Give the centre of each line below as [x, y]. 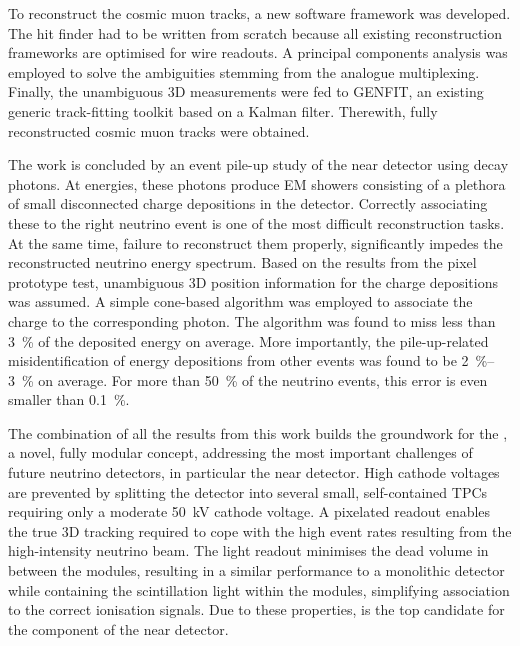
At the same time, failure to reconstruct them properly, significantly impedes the [255, 242]
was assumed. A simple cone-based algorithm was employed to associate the [240, 301]
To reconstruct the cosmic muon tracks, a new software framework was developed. [259, 13]
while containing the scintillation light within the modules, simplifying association [259, 589]
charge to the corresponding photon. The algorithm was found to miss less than [252, 320]
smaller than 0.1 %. [69, 399]
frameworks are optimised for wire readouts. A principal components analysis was [258, 52]
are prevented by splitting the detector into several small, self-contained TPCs [248, 491]
